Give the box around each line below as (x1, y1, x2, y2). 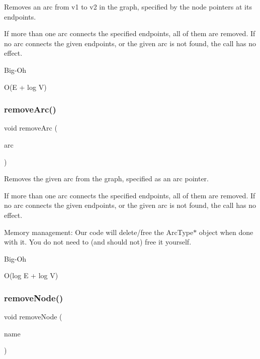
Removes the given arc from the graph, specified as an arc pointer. (4, 173, 209, 184)
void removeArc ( (4, 123, 57, 133)
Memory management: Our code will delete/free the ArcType (4, 226, 194, 237)
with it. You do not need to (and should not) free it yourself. (4, 236, 192, 247)
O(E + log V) (4, 81, 47, 92)
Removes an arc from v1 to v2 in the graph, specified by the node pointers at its (4, 2, 252, 12)
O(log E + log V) (4, 270, 58, 281)
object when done (199, 226, 253, 237)
